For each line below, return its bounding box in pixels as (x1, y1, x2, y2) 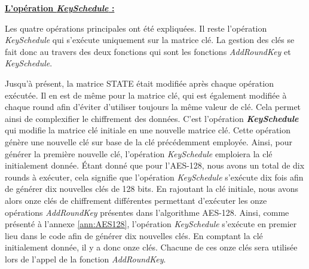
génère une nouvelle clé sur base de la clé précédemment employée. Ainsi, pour (5, 135, 292, 148)
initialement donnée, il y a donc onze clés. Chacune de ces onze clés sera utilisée (5, 241, 298, 253)
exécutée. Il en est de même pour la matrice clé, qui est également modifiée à (5, 88, 287, 101)
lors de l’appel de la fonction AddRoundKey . (5, 252, 166, 265)
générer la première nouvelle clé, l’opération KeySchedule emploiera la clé (5, 147, 273, 160)
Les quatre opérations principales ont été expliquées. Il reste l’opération (5, 22, 267, 34)
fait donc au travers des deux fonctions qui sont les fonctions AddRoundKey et (5, 45, 291, 57)
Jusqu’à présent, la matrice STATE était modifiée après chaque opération (5, 77, 274, 89)
